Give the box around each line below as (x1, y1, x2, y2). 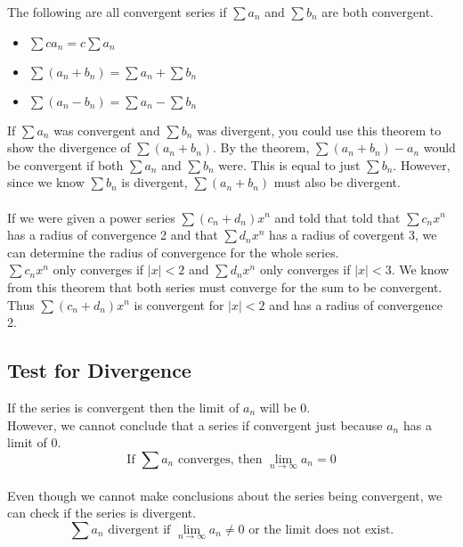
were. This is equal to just (218, 155, 361, 174)
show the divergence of (7, 138, 131, 157)
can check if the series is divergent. (7, 503, 197, 522)
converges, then (177, 453, 263, 466)
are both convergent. (321, 3, 435, 20)
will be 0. (259, 397, 311, 416)
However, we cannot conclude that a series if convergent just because (7, 415, 383, 434)
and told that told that (274, 208, 401, 226)
